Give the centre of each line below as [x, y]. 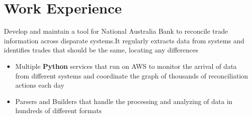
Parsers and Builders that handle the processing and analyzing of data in [124, 101]
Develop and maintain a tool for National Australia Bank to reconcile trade [116, 31]
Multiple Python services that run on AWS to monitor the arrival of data [126, 66]
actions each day [40, 85]
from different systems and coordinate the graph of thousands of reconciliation [132, 75]
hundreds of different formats [58, 110]
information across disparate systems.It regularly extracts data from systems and [124, 40]
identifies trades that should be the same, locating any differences [101, 50]
